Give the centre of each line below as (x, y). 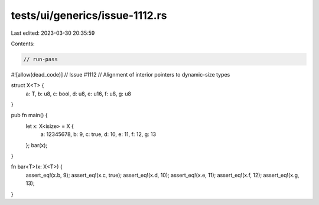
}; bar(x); (37, 145)
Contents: (23, 44)
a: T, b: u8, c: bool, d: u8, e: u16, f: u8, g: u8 (78, 94)
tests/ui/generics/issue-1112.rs (89, 15)
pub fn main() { (29, 115)
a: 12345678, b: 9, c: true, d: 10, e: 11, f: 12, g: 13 (98, 134)
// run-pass (41, 59)
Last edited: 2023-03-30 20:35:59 (53, 33)
